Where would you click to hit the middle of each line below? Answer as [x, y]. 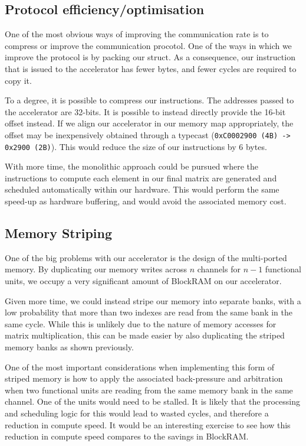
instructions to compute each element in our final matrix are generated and [141, 178]
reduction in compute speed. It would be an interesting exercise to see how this [148, 424]
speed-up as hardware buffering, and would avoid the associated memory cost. [146, 201]
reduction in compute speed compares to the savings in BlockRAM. [127, 436]
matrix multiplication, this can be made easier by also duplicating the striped [145, 335]
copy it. [18, 80]
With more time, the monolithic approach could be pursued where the [131, 166]
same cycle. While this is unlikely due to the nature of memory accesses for [141, 323]
